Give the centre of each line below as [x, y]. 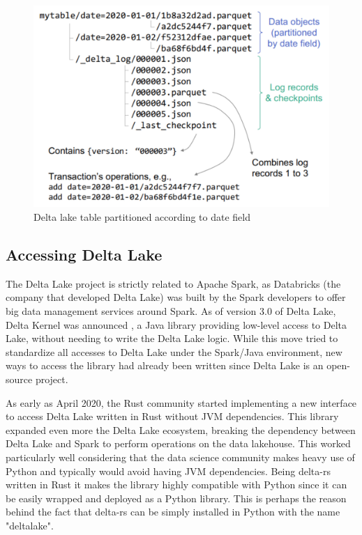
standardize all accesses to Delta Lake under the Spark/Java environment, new [174, 351]
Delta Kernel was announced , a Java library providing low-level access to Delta [176, 324]
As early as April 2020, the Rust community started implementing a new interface [181, 402]
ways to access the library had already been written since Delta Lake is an [165, 365]
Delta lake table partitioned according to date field [142, 217]
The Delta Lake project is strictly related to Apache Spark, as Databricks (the [173, 283]
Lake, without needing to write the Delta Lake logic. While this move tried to [172, 338]
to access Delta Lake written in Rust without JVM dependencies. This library [172, 416]
